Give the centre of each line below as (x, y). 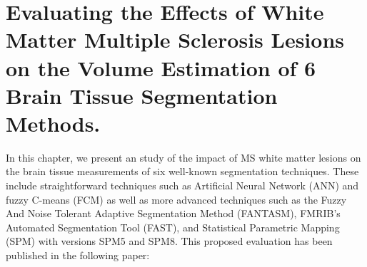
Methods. (53, 123)
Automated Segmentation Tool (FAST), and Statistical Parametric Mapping (173, 227)
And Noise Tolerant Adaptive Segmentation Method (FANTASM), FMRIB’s (173, 213)
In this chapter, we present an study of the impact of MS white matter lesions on (183, 157)
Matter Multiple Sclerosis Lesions (175, 40)
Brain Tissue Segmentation (142, 95)
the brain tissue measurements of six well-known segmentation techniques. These (182, 171)
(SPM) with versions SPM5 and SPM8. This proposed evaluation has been (169, 241)
